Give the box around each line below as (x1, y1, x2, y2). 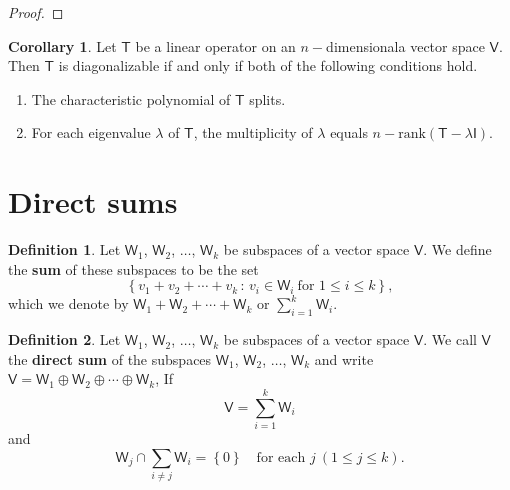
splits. (249, 88, 286, 109)
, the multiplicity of (193, 122, 313, 143)
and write (314, 348, 374, 369)
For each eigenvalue (31, 122, 151, 143)
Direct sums (8, 181, 178, 222)
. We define (423, 239, 492, 260)
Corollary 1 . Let (8, 35, 117, 56)
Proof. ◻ (8, 2, 64, 22)
